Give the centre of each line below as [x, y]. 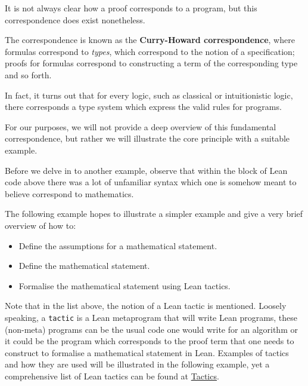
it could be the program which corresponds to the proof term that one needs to [150, 341]
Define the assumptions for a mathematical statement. [118, 245]
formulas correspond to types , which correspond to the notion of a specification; [150, 51]
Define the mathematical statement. [84, 266]
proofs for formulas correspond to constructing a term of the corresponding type [151, 63]
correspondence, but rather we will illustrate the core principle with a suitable [147, 138]
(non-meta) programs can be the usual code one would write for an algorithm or [151, 329]
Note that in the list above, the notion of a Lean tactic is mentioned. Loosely [146, 306]
